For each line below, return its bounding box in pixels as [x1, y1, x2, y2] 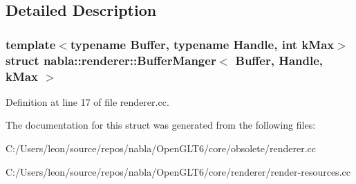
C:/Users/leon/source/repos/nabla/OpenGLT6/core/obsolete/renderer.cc [6, 141, 316, 156]
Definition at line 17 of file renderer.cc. [6, 94, 169, 109]
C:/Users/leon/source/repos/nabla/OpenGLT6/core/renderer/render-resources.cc [6, 164, 350, 178]
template [6, 35, 56, 53]
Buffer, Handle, [235, 51, 324, 68]
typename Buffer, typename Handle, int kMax [70, 35, 335, 53]
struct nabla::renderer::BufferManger [6, 51, 216, 68]
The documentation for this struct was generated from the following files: [6, 118, 316, 132]
